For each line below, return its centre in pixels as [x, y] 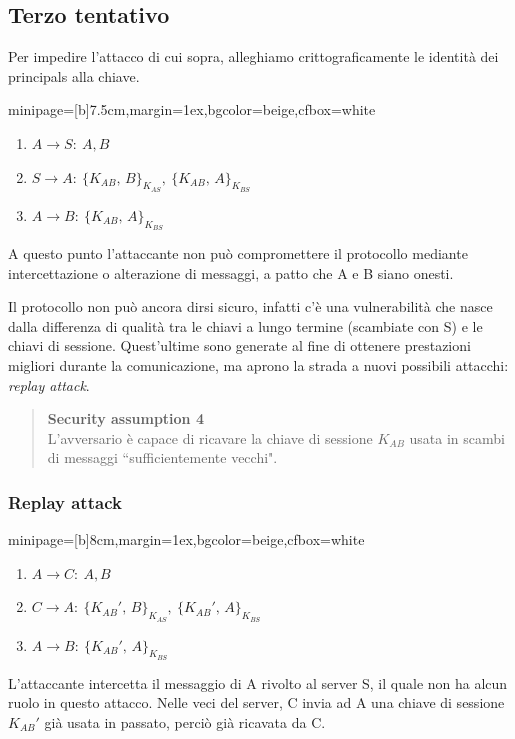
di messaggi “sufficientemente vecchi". [162, 457]
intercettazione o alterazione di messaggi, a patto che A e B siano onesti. [231, 272]
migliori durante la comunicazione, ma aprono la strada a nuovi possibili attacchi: [258, 364]
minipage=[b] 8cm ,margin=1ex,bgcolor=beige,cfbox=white [186, 539]
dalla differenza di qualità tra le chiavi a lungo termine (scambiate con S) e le [245, 325]
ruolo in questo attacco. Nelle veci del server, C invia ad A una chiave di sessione [256, 702]
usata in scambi [457, 437]
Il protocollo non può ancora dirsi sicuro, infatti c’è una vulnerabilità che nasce [250, 306]
